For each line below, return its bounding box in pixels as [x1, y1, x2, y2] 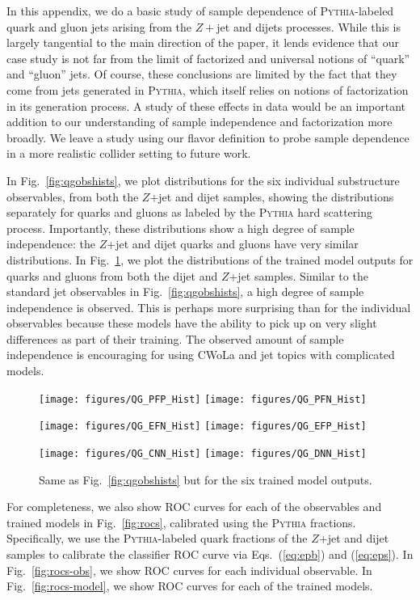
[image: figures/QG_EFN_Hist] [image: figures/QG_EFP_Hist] [39, 420, 367, 433]
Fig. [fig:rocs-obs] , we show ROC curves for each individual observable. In [6, 561, 372, 578]
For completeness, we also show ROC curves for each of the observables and [6, 498, 382, 515]
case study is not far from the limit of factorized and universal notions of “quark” [6, 49, 410, 66]
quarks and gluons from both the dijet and [6, 267, 218, 284]
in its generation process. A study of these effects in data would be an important [6, 97, 406, 114]
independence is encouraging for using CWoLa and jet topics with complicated [6, 346, 395, 363]
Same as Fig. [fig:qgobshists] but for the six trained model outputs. [39, 471, 372, 488]
